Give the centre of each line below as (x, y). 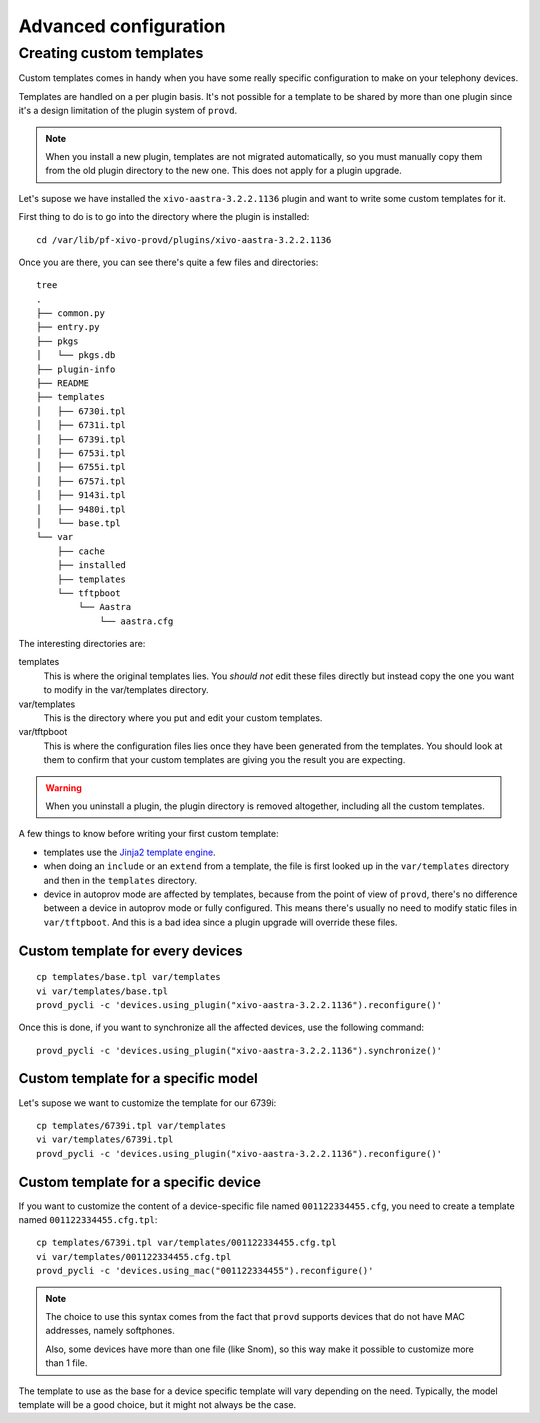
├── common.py (70, 313)
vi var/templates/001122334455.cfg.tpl (134, 1256)
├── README (63, 383)
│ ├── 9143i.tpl (81, 495)
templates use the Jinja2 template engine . (129, 852)
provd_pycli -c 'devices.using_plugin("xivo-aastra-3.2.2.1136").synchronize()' (239, 1050)
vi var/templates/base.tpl (102, 991)
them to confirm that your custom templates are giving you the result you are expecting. (224, 760)
